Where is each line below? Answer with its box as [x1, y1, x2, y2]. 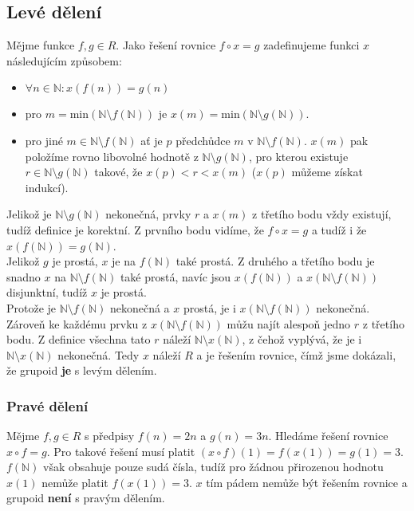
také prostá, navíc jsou [120, 268, 231, 285]
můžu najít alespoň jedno [227, 315, 351, 332]
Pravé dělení [6, 395, 89, 415]
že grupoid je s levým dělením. [6, 362, 157, 379]
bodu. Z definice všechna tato [6, 331, 151, 348]
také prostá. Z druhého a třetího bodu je [175, 253, 375, 269]
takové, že [94, 163, 143, 180]
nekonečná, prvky [105, 206, 191, 222]
